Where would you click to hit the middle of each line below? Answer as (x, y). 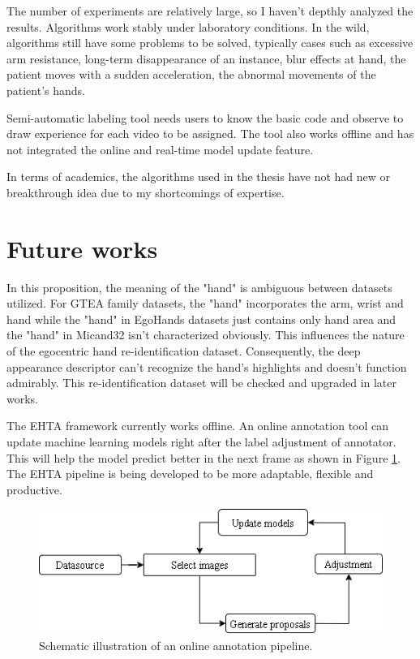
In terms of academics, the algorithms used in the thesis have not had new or (199, 177)
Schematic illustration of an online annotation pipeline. (176, 645)
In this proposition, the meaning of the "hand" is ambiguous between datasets (199, 287)
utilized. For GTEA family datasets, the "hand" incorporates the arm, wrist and (205, 303)
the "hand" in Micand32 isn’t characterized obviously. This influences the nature (206, 335)
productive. (34, 489)
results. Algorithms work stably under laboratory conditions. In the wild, (188, 26)
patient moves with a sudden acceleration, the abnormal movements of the (191, 74)
